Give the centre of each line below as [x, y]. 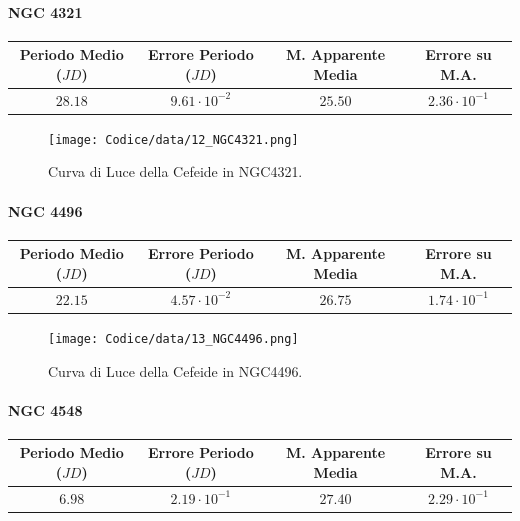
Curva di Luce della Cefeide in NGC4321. [175, 171]
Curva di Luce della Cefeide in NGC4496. [175, 370]
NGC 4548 [45, 409]
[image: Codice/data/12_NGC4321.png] [173, 139]
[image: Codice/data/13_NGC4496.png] [173, 338]
